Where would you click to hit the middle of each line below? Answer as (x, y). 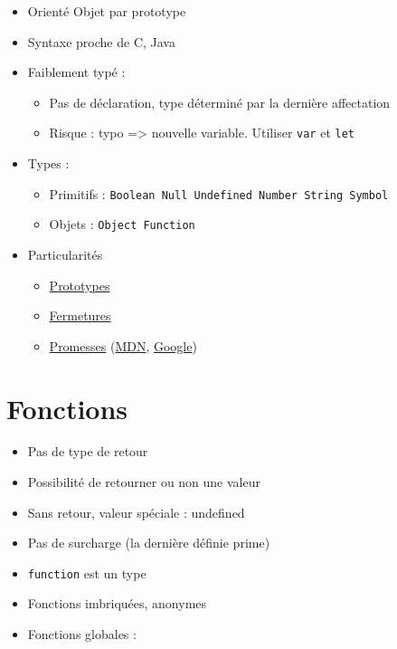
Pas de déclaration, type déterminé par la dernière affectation (220, 102)
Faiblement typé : (76, 72)
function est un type (87, 573)
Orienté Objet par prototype (107, 11)
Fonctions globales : (82, 634)
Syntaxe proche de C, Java (101, 41)
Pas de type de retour (88, 451)
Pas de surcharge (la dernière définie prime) (149, 543)
